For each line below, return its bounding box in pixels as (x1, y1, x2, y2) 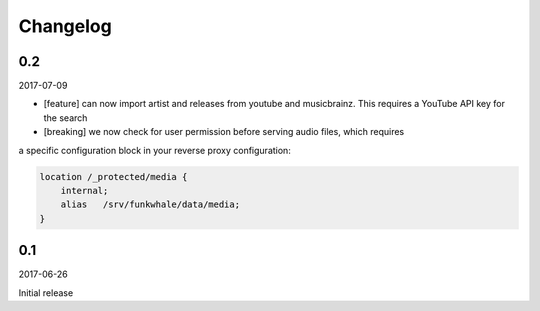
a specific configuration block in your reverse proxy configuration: (18, 144, 292, 156)
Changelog (18, 15, 112, 37)
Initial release (18, 286, 74, 299)
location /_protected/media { (39, 171, 188, 182)
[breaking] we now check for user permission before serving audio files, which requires (43, 126, 405, 138)
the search (43, 111, 88, 124)
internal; (60, 185, 109, 196)
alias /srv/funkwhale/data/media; (60, 199, 240, 210)
